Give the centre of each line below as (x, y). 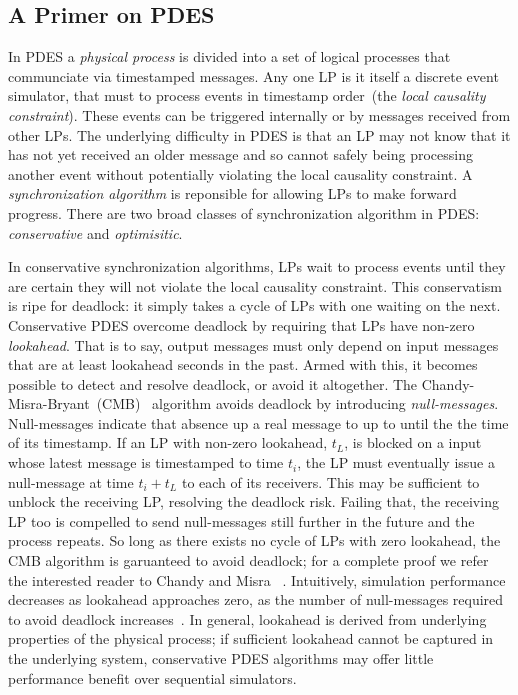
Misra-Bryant (49, 403)
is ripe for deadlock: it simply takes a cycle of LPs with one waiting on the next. (254, 305)
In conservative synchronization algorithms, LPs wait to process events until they (257, 266)
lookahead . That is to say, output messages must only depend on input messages (253, 344)
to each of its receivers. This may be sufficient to (330, 481)
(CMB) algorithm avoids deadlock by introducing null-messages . (297, 403)
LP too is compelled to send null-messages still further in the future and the (241, 520)
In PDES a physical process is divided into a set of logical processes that (229, 56)
